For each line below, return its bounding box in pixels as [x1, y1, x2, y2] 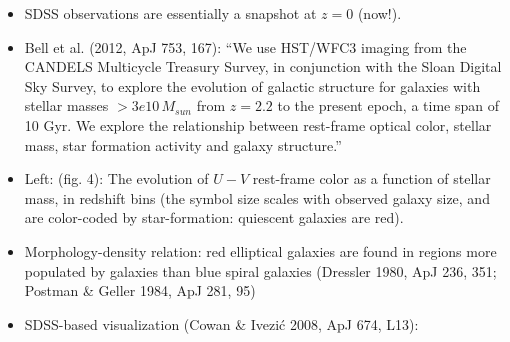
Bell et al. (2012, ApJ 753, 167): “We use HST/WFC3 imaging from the [24, 36, 467, 57]
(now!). [357, 3, 402, 23]
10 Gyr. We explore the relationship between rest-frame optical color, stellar [24, 114, 492, 135]
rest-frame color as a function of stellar [252, 168, 491, 189]
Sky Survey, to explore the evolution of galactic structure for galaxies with [24, 75, 481, 96]
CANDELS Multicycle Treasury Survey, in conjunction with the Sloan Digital [24, 56, 502, 77]
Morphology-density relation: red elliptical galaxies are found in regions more [24, 240, 497, 261]
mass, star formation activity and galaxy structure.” [24, 134, 342, 155]
